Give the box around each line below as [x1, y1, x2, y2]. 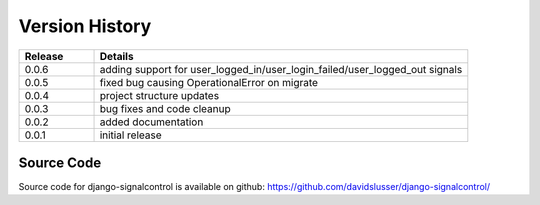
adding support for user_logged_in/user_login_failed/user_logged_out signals [99, 62, 463, 76]
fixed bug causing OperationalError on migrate [99, 75, 319, 89]
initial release [99, 128, 162, 142]
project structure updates [99, 88, 220, 102]
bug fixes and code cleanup [99, 101, 231, 115]
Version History [18, 15, 152, 37]
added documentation [99, 115, 204, 129]
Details [99, 49, 134, 63]
